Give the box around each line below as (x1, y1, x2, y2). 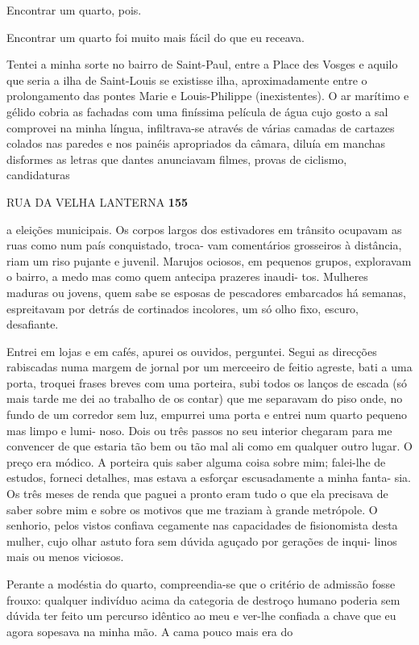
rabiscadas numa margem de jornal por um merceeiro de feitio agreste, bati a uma (6, 358, 413, 375)
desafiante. (6, 316, 59, 333)
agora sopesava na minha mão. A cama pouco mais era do (6, 622, 293, 639)
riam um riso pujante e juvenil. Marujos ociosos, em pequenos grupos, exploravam (6, 252, 412, 269)
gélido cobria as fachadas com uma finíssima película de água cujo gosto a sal (6, 103, 388, 119)
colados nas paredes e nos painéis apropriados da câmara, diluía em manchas (6, 135, 386, 152)
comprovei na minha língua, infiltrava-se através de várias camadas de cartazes (6, 119, 395, 136)
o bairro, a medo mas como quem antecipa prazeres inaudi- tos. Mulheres (6, 268, 368, 285)
